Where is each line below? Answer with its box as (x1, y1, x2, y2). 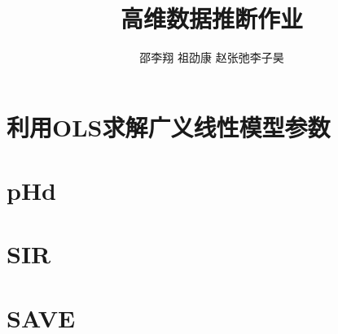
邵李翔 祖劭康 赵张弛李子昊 (139, 49, 284, 66)
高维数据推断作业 (120, 2, 303, 35)
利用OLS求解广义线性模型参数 (7, 110, 331, 143)
